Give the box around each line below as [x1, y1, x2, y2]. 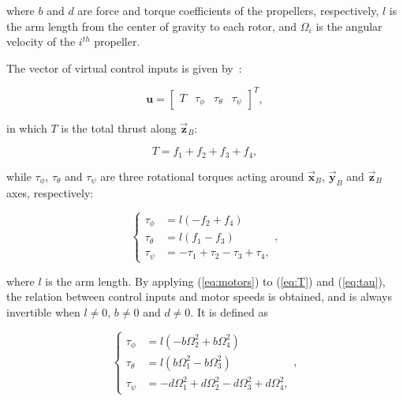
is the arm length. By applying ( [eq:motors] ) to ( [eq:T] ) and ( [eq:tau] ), [45, 272, 386, 289]
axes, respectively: [6, 184, 94, 200]
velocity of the [6, 33, 76, 50]
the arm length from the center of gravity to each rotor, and [6, 17, 297, 34]
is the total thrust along [61, 119, 177, 136]
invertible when [6, 304, 80, 320]
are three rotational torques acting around [100, 167, 304, 184]
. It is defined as [190, 304, 268, 320]
